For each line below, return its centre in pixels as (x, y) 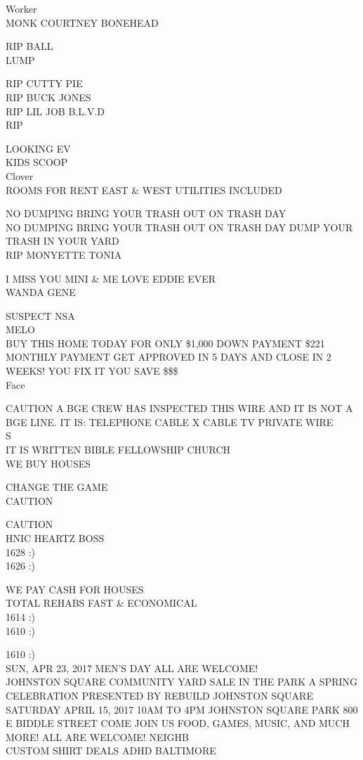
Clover (20, 175)
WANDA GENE (41, 292)
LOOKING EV (38, 148)
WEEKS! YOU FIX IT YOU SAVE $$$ (92, 371)
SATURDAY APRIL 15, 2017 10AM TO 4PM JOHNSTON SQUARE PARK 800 (182, 709)
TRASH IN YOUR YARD (62, 241)
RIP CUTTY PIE (44, 83)
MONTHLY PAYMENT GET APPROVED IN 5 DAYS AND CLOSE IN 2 (169, 357)
